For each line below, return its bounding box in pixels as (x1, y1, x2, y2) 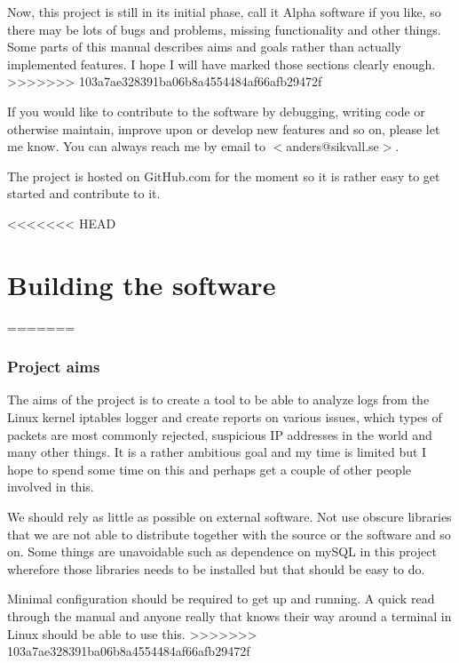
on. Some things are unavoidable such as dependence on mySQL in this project (7, 542, 437, 561)
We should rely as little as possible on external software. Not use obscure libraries (7, 507, 452, 526)
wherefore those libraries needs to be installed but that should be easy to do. (7, 559, 425, 578)
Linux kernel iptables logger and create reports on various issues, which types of (7, 408, 442, 427)
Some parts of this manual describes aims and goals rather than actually (7, 37, 401, 56)
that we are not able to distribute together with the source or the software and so (7, 524, 451, 543)
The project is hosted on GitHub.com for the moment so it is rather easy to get (7, 166, 440, 185)
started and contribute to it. (7, 184, 161, 203)
